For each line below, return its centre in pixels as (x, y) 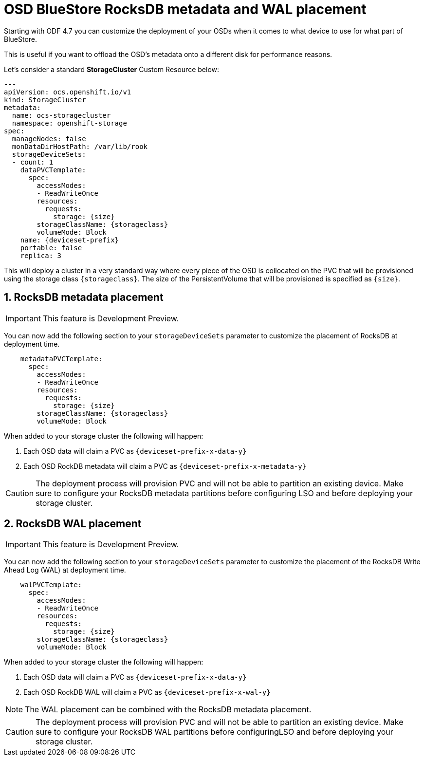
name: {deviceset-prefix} (70, 240)
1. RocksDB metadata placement (84, 297)
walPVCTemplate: (51, 585)
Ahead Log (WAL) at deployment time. (65, 570)
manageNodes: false (49, 139)
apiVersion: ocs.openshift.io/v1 (68, 92)
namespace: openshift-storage (69, 123)
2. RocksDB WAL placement (73, 524)
